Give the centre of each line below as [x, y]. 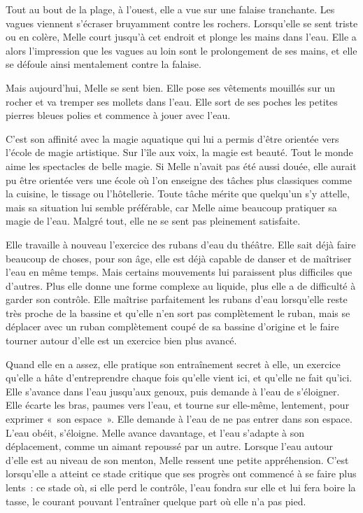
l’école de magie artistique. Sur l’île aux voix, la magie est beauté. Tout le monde [179, 152]
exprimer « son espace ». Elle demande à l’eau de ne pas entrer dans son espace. [179, 419]
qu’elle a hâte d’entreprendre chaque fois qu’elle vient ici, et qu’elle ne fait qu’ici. [179, 378]
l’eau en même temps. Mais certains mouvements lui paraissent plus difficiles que [179, 272]
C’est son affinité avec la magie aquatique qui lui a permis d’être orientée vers [172, 138]
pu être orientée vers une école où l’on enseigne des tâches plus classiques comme [179, 180]
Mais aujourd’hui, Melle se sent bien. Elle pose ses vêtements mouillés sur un [171, 87]
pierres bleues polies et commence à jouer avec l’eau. [118, 115]
